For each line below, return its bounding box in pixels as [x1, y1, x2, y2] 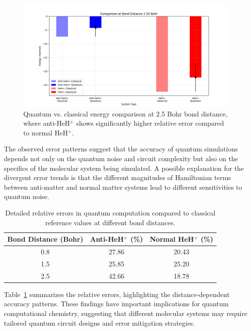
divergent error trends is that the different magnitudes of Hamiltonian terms [4, 172, 231, 182]
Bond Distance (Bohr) [7, 234, 84, 244]
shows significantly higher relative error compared [76, 118, 224, 128]
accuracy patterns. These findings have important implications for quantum [4, 298, 229, 309]
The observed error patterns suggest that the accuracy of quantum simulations [4, 144, 238, 154]
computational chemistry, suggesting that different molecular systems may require [4, 308, 248, 318]
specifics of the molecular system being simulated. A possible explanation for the [4, 163, 244, 173]
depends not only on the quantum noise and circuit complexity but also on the [4, 153, 238, 163]
